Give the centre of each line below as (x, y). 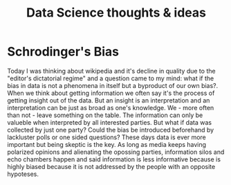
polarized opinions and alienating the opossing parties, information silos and (116, 152)
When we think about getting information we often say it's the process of (111, 93)
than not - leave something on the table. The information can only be (105, 115)
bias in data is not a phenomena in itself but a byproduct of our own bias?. (113, 85)
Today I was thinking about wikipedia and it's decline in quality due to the (111, 71)
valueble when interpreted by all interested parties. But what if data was (110, 122)
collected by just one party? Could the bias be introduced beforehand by (111, 130)
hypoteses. (23, 174)
